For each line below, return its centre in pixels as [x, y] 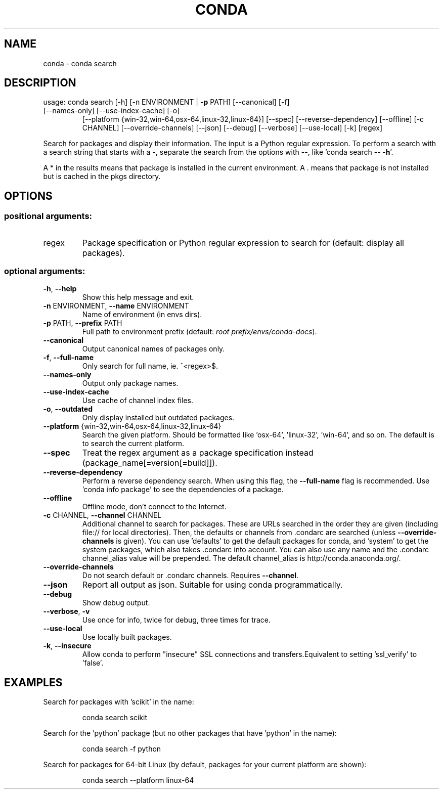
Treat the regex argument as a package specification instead [198, 453]
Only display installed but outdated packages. [158, 418]
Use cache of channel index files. [138, 401]
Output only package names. [130, 383]
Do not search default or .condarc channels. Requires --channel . [190, 576]
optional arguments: [45, 271]
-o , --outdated [68, 409]
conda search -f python [122, 749]
